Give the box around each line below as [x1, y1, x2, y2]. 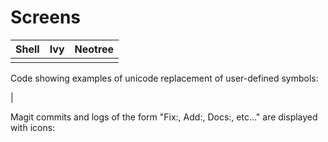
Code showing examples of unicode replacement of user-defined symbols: [10, 72, 319, 84]
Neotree [74, 42, 115, 56]
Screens [10, 6, 81, 29]
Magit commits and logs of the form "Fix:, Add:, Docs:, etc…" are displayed [10, 111, 318, 123]
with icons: [10, 121, 56, 133]
